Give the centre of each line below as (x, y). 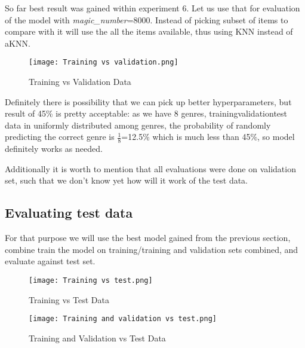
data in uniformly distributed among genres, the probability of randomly (138, 125)
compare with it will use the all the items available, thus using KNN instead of (149, 31)
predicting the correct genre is (60, 137)
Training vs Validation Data (80, 82)
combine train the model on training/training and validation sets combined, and (152, 249)
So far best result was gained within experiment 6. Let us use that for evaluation (152, 8)
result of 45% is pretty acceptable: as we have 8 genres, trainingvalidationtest (146, 113)
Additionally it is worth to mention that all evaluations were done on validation (150, 168)
